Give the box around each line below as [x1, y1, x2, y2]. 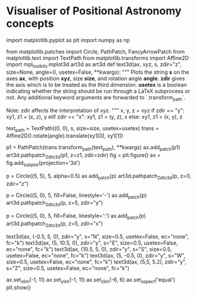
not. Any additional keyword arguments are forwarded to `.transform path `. [6, 93, 186, 102]
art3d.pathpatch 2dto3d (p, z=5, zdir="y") [6, 199, 103, 208]
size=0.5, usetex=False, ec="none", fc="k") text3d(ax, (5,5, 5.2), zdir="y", [6, 258, 186, 265]
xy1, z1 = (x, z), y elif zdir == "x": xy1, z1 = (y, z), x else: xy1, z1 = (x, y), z [6, 113, 183, 120]
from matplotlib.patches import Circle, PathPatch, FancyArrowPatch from [6, 48, 185, 55]
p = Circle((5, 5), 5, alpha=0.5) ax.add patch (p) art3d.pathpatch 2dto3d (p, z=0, [6, 172, 192, 181]
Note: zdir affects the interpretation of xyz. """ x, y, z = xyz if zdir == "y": [6, 107, 185, 114]
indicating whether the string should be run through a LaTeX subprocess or [6, 87, 190, 95]
